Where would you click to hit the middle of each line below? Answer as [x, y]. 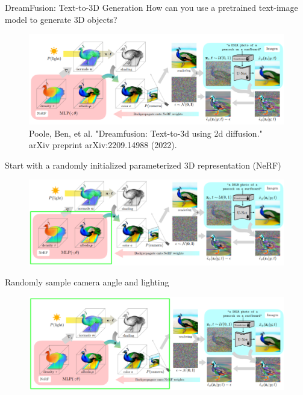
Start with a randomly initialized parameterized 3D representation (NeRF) [143, 165]
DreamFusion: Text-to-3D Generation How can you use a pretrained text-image [151, 7]
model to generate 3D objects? [61, 19]
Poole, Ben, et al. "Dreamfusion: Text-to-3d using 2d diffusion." [146, 133]
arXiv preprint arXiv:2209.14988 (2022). [103, 145]
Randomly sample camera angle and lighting [87, 282]
